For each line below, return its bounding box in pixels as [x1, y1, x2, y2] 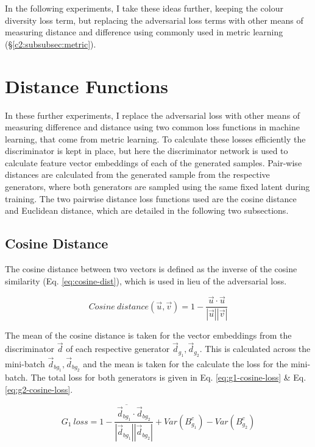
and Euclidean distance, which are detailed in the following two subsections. [5, 204, 289, 217]
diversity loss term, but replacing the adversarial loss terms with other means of [5, 13, 303, 26]
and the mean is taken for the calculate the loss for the [83, 357, 288, 370]
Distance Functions [5, 73, 169, 98]
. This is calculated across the [199, 342, 311, 355]
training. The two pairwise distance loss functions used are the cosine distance [5, 192, 297, 205]
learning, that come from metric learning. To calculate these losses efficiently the [5, 132, 306, 145]
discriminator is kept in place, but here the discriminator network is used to [5, 144, 288, 157]
